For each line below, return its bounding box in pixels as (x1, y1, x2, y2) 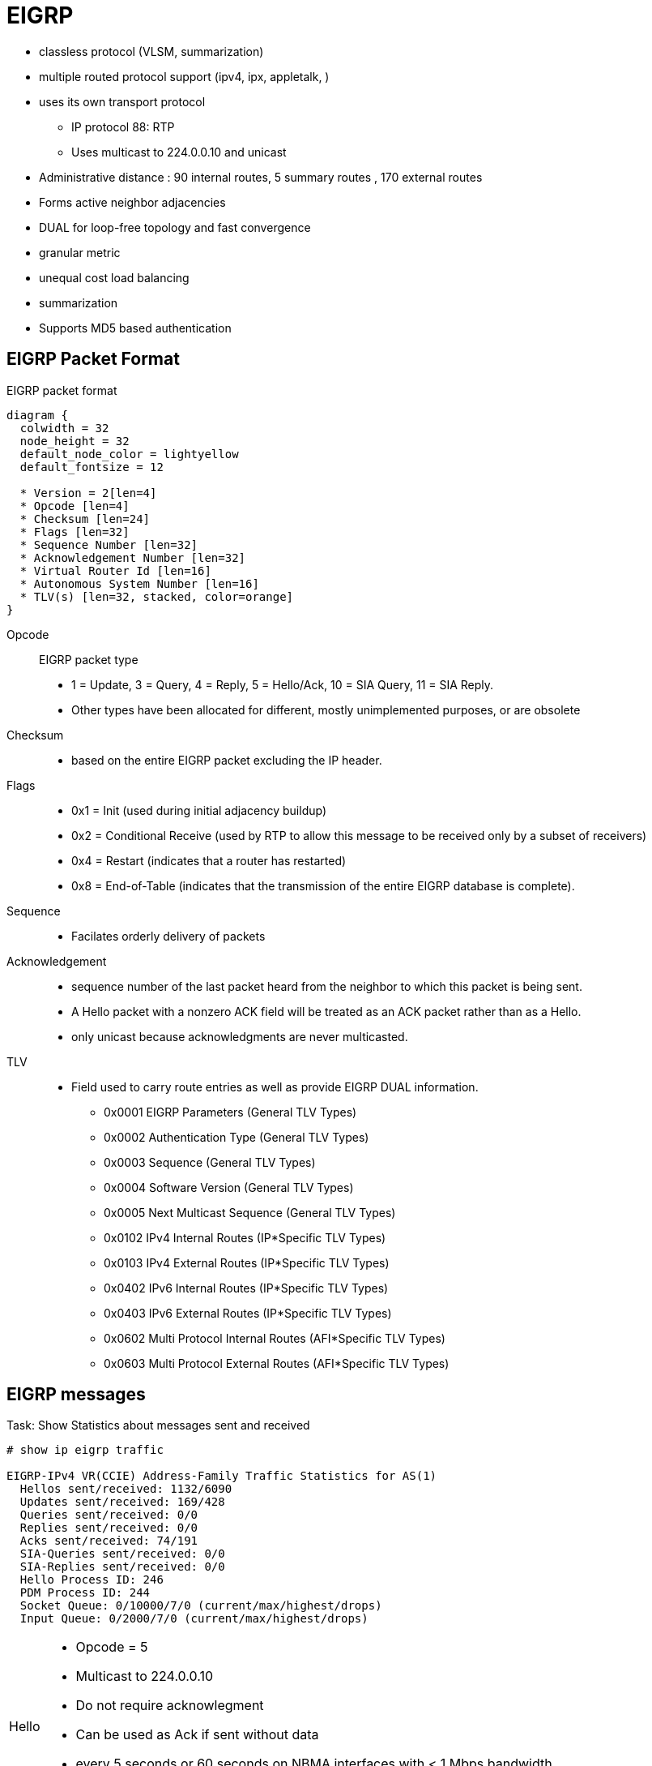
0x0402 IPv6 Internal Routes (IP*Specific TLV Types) (104, 1280, 389, 1295)
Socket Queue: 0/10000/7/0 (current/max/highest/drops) (19, 1599, 382, 1613)
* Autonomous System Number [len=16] (19, 577, 259, 590)
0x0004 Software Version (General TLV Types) (104, 1180, 354, 1194)
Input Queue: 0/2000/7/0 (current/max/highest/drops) (19, 1612, 369, 1626)
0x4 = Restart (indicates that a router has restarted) (71, 853, 347, 868)
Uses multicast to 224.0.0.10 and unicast (71, 144, 287, 159)
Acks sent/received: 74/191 (19, 1534, 198, 1548)
